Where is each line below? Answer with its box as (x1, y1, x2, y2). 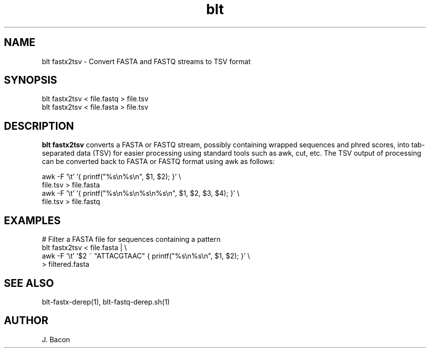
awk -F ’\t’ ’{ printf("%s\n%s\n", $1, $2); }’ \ (42, 172, 181, 181)
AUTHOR (4, 314, 49, 327)
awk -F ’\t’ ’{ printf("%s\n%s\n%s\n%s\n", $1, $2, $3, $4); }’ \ (42, 189, 240, 198)
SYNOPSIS (4, 74, 57, 87)
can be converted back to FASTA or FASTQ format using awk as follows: (42, 157, 275, 166)
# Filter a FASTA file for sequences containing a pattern (42, 235, 221, 244)
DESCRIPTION (4, 119, 74, 132)
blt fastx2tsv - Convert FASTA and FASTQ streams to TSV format (42, 57, 251, 66)
